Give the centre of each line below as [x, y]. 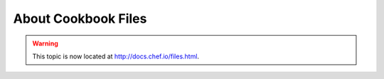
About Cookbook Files [80, 19]
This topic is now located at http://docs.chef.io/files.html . [116, 56]
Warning [45, 43]
